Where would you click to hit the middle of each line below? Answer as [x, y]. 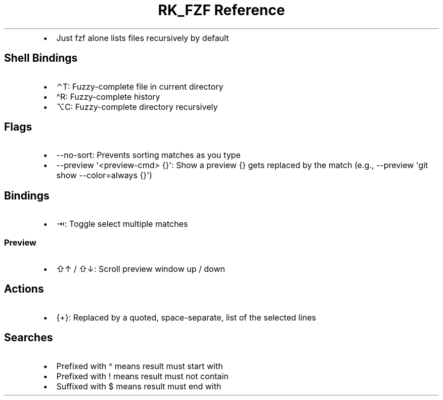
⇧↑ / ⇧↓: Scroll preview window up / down [141, 269]
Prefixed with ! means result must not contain [142, 376]
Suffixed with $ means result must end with [139, 386]
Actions [24, 289]
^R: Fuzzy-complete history [108, 96]
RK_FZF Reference [221, 10]
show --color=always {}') [104, 175]
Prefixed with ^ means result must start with [140, 366]
